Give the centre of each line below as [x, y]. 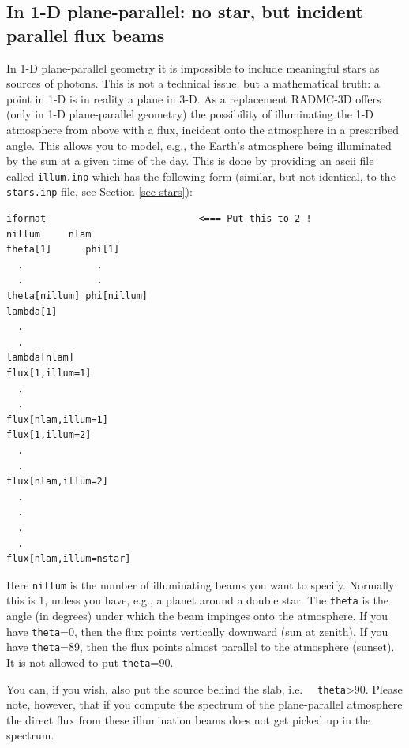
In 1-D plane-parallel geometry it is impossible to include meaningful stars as [193, 67]
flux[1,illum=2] [49, 435]
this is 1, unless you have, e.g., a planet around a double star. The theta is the [197, 600]
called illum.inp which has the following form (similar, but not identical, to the [201, 176]
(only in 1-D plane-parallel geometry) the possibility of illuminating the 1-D [190, 114]
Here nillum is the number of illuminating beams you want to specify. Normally [201, 584]
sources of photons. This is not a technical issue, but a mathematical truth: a [193, 83]
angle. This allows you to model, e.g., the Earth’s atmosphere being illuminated [199, 145]
